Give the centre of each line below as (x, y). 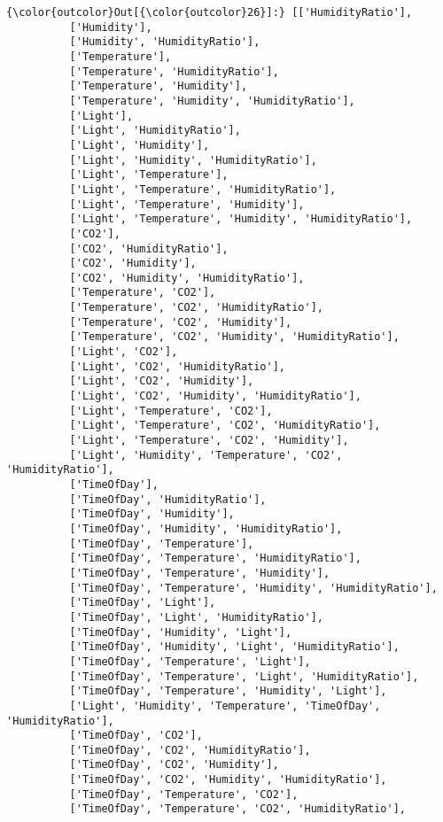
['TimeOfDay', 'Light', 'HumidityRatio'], (196, 617)
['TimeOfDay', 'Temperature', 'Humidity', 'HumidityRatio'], (253, 588)
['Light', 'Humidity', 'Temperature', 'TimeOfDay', (225, 706)
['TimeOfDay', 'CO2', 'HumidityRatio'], (190, 750)
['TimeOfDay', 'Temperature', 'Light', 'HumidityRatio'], (244, 676)
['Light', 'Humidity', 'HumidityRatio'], (193, 160)
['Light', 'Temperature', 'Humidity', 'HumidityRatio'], (241, 219)
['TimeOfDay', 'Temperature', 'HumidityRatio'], (215, 558)
